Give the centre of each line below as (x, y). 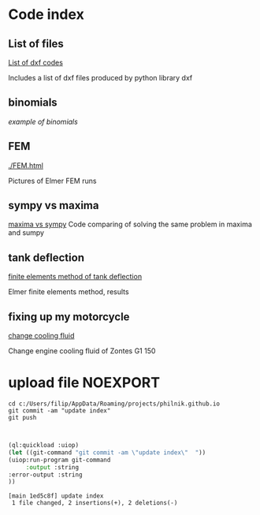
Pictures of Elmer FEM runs (52, 181)
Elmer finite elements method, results (69, 292)
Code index (46, 15)
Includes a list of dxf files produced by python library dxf (100, 78)
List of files (36, 44)
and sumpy (26, 233)
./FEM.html (26, 165)
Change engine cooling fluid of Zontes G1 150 (82, 351)
